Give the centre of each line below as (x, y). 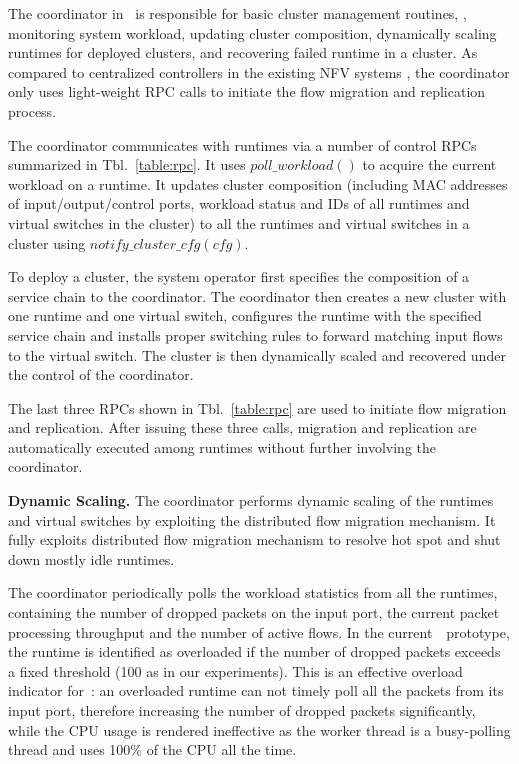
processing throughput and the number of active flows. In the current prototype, (259, 631)
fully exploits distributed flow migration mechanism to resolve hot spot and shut (254, 539)
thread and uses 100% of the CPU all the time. (152, 749)
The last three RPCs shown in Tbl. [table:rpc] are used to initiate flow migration (257, 407)
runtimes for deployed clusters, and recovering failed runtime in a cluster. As (243, 52)
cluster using (47, 242)
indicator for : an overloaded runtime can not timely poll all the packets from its (256, 690)
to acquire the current (429, 164)
